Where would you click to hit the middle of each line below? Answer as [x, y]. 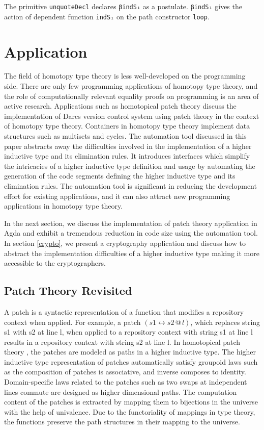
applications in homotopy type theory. [64, 206]
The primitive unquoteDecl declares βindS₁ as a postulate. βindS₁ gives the [123, 6]
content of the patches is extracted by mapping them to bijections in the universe [131, 402]
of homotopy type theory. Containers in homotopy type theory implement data [127, 126]
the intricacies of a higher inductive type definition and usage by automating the [130, 166]
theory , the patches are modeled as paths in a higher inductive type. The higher [130, 352]
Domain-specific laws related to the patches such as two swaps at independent [126, 382]
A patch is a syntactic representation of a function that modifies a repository [124, 311]
